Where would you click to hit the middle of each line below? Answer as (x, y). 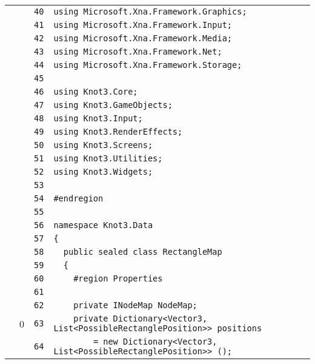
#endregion (78, 198)
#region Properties (118, 278)
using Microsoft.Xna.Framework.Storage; (148, 65)
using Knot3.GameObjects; (113, 105)
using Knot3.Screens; (103, 145)
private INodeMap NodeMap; (135, 305)
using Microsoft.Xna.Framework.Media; (143, 38)
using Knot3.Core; (96, 92)
